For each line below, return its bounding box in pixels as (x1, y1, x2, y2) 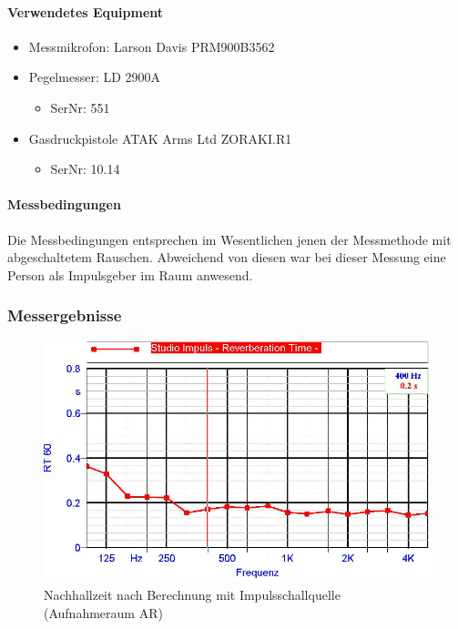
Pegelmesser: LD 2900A (28, 67, 161, 86)
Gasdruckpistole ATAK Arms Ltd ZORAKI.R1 (28, 128, 292, 147)
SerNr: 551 (50, 97, 110, 117)
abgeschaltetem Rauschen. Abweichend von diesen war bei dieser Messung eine (7, 248, 446, 267)
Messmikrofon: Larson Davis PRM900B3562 (28, 36, 275, 56)
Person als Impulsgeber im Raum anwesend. (7, 265, 253, 284)
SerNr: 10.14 (50, 159, 120, 178)
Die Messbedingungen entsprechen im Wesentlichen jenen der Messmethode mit (7, 229, 452, 249)
